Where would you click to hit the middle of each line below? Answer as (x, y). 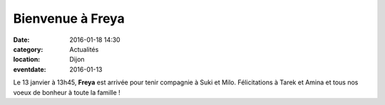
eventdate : (30, 69)
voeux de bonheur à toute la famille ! (67, 92)
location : (27, 60)
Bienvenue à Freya (69, 18)
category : (28, 49)
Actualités (84, 49)
